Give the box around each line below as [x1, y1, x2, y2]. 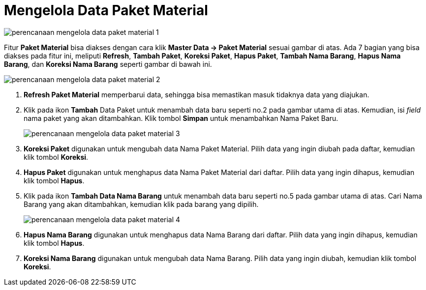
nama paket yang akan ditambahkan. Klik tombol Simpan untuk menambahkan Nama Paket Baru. [24, 114, 338, 122]
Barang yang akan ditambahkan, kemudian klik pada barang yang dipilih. [24, 200, 259, 208]
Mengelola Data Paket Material [4, 2, 208, 19]
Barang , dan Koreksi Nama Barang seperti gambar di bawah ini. [4, 59, 212, 68]
